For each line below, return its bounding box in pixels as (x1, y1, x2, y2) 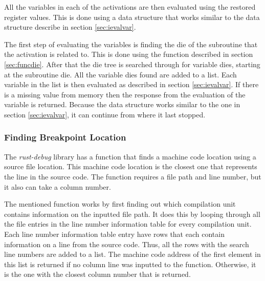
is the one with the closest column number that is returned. (4, 269, 191, 279)
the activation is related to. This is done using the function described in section (4, 49, 253, 59)
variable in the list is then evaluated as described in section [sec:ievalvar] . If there (4, 79, 259, 90)
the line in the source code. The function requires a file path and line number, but (4, 171, 261, 182)
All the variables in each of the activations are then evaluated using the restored (4, 2, 256, 12)
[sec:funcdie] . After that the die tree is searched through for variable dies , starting (4, 58, 260, 69)
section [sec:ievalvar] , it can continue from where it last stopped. (4, 109, 206, 119)
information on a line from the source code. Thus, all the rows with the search (4, 238, 249, 249)
